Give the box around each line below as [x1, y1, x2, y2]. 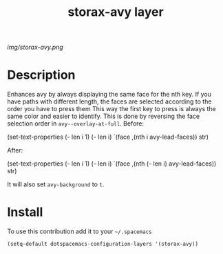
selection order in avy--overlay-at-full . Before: [7, 119, 145, 128]
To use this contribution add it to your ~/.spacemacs [7, 227, 153, 235]
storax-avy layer [67, 4, 164, 20]
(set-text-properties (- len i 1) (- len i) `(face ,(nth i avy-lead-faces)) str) [7, 133, 209, 141]
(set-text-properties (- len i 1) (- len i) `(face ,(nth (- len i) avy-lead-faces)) [7, 159, 217, 168]
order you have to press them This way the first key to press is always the [7, 105, 216, 113]
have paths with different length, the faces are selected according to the [7, 97, 212, 106]
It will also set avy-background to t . [7, 180, 105, 188]
